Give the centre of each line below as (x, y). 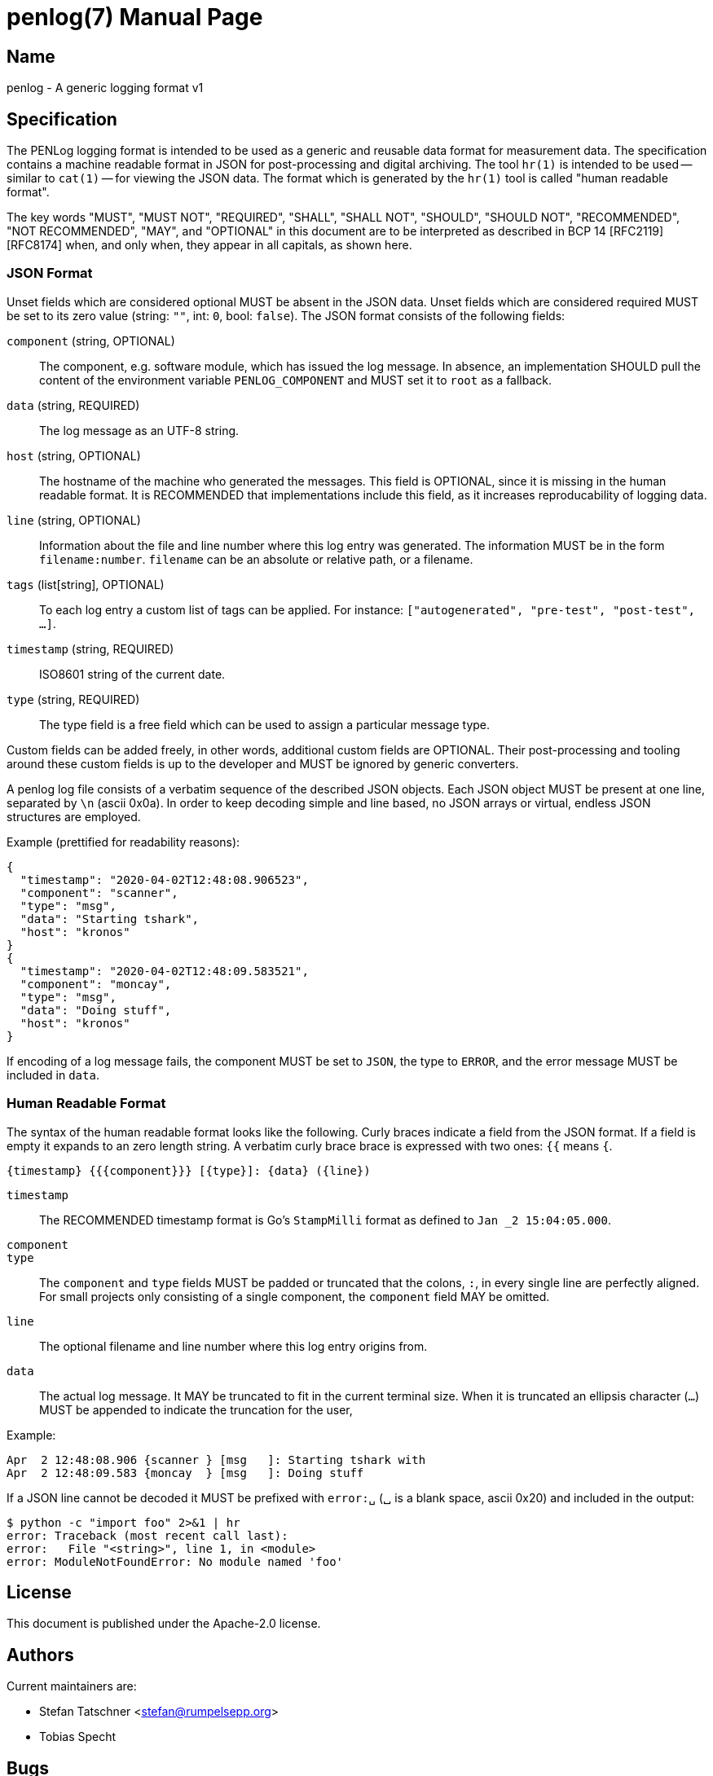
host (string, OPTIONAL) (74, 455)
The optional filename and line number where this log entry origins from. (233, 1346)
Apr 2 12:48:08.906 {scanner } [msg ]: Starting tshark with (216, 1459)
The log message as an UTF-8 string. (139, 430)
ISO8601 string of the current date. (132, 674)
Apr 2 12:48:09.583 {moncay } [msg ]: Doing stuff (185, 1473)
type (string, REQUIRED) (73, 699)
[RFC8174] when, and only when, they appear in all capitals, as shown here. (209, 245)
